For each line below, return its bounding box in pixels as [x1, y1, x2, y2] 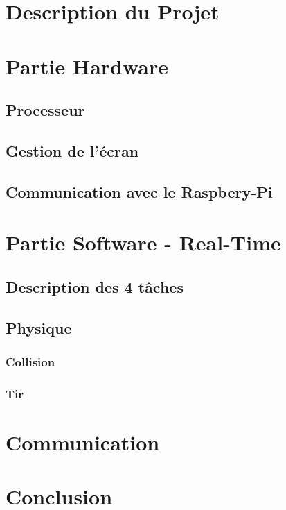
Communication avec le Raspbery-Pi [6, 180, 273, 202]
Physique [6, 316, 72, 338]
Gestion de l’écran [6, 139, 139, 161]
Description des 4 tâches [6, 275, 184, 297]
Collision [6, 352, 55, 370]
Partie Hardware [6, 51, 169, 80]
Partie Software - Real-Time [6, 228, 281, 257]
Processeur [6, 99, 85, 121]
